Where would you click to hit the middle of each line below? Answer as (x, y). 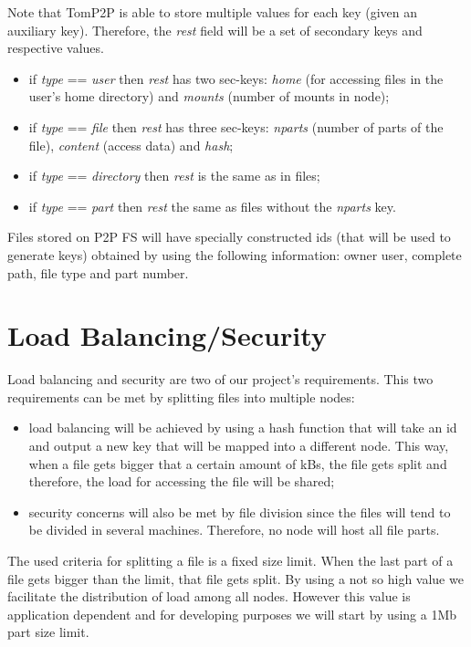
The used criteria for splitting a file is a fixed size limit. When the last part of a (230, 560)
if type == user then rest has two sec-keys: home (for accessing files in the (236, 78)
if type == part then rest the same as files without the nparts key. (212, 206)
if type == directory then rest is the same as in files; (174, 176)
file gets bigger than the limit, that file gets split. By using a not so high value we (235, 578)
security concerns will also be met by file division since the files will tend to (240, 511)
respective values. (56, 48)
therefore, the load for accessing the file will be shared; (182, 481)
